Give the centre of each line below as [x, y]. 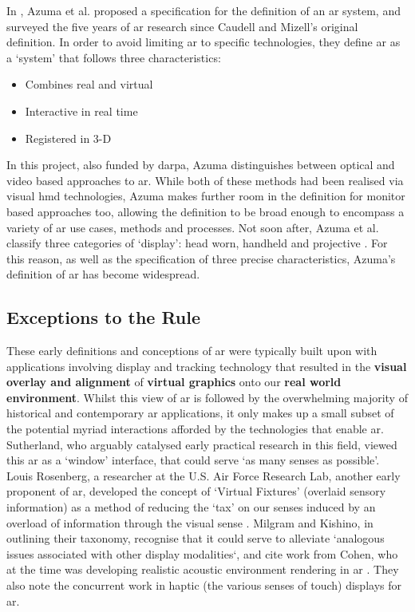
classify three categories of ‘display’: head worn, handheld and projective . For [197, 243]
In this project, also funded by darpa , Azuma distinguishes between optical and [201, 165]
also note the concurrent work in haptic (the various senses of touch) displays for [204, 585]
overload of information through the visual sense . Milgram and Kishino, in [190, 522]
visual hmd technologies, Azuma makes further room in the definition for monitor [206, 196]
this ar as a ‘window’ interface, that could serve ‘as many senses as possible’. [193, 460]
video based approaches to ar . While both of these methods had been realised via [205, 180]
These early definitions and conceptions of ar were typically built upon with [192, 351]
